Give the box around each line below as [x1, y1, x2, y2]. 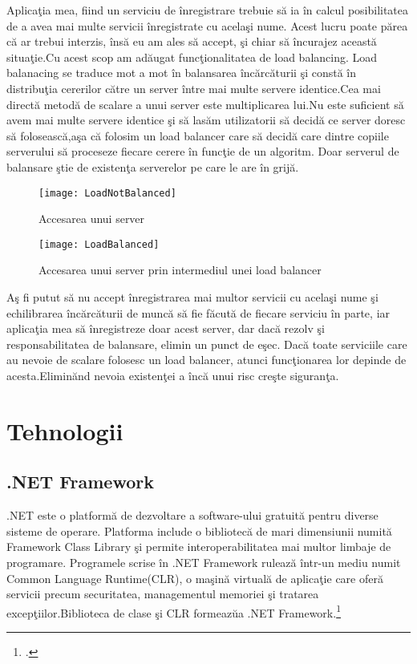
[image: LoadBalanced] [38, 238, 160, 250]
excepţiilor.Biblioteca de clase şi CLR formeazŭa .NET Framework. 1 [6, 601, 341, 621]
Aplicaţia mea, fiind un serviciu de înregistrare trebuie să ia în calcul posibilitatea [6, 2, 409, 18]
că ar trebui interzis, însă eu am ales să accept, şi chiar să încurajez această [6, 33, 377, 50]
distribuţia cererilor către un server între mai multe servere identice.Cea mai [6, 79, 381, 96]
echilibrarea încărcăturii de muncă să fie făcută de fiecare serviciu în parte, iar [6, 304, 391, 321]
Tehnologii [6, 414, 123, 447]
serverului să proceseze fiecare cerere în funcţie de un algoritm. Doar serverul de [6, 143, 399, 160]
